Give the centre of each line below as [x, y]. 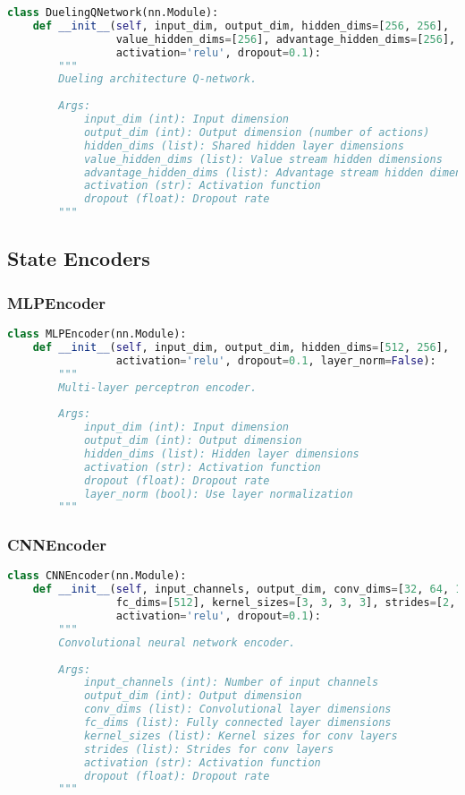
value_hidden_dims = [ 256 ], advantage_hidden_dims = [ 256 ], [286, 39]
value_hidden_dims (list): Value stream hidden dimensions [263, 159]
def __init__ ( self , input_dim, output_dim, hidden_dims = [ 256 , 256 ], [241, 26]
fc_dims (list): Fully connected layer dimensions [237, 723]
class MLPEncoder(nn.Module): [97, 334]
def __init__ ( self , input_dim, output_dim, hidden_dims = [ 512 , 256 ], [241, 347]
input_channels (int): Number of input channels [231, 683]
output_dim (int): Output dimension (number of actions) [257, 132]
